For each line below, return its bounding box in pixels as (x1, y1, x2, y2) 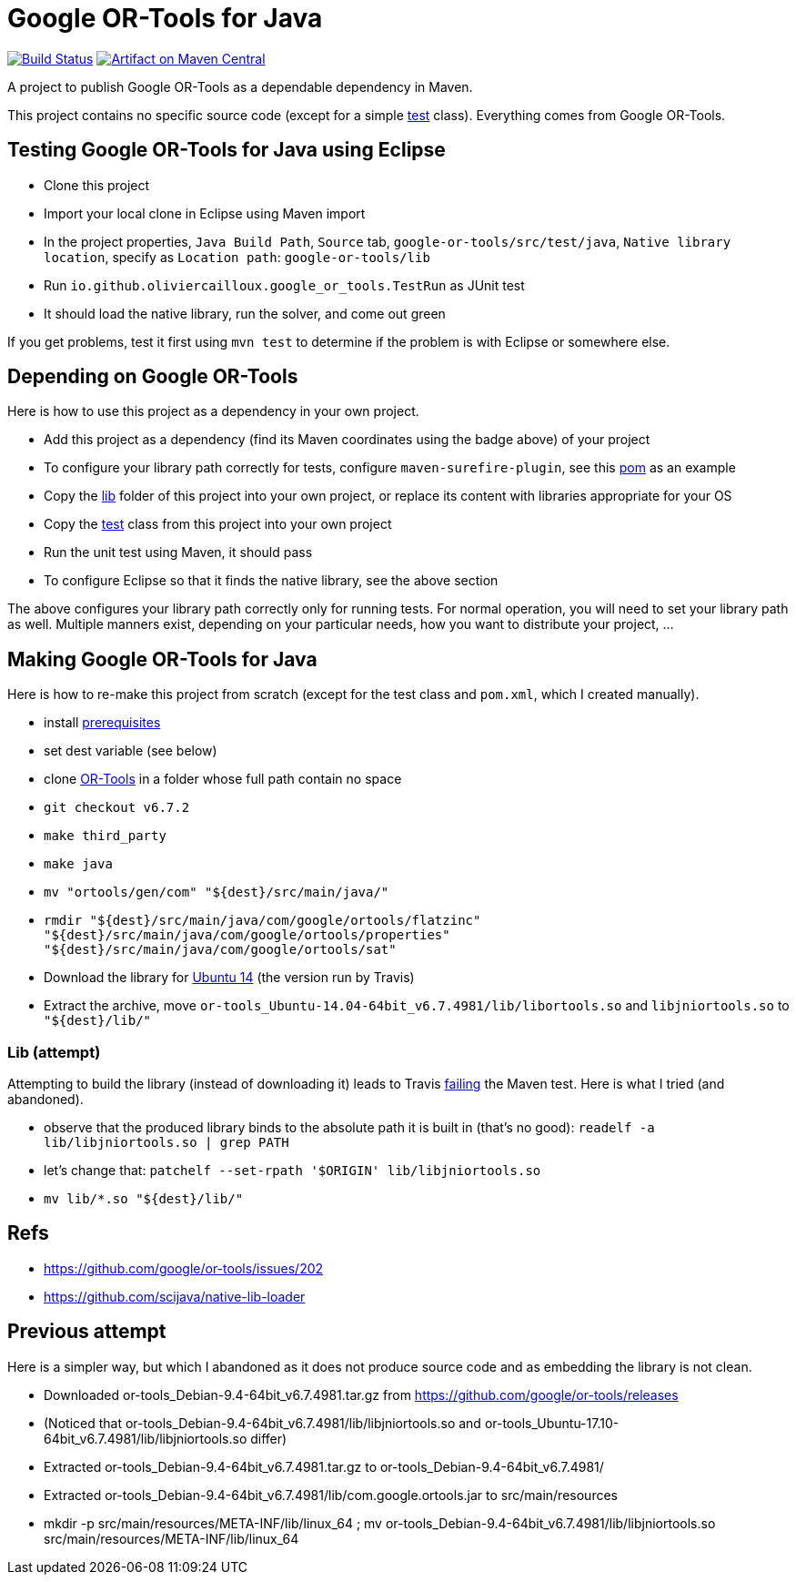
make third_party (44, 828, 166, 844)
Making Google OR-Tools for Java (7, 647, 317, 671)
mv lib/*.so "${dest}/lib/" (44, 1192, 244, 1207)
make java (44, 857, 113, 872)
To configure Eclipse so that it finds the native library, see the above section (44, 573, 499, 589)
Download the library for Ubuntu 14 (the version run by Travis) (44, 969, 415, 986)
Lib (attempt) (7, 1042, 101, 1061)
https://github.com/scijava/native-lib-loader (44, 1288, 306, 1304)
